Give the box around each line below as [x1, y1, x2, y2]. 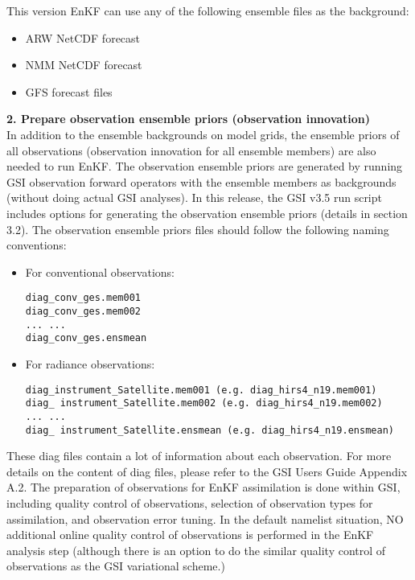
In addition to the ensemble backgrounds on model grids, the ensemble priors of [6, 125, 400, 142]
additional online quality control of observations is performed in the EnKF [6, 526, 374, 543]
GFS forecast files [25, 83, 113, 100]
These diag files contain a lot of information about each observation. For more [6, 447, 392, 464]
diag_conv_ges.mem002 [25, 305, 141, 317]
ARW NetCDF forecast [25, 29, 141, 46]
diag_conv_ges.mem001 [25, 292, 141, 304]
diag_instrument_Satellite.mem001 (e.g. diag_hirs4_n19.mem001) [25, 384, 377, 396]
